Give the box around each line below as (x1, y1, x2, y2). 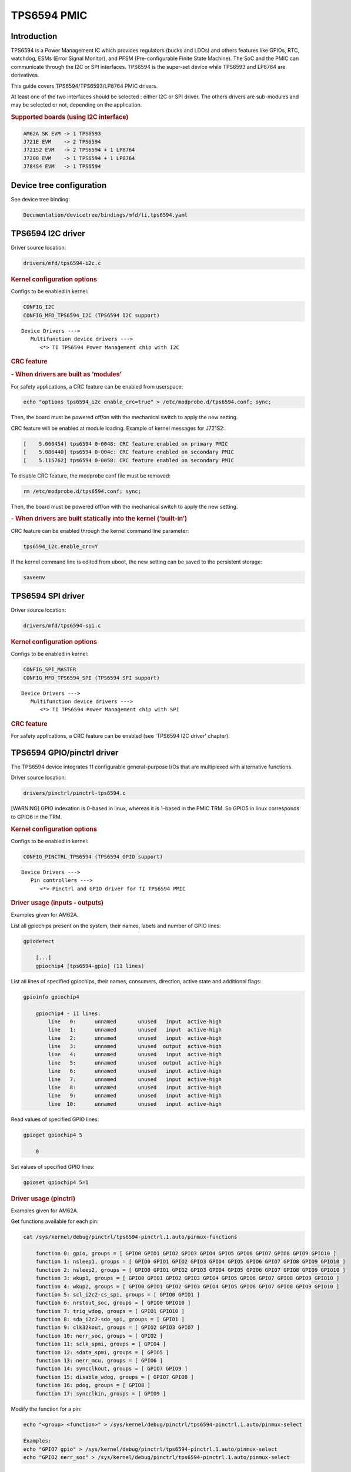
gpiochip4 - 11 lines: (35, 1010, 101, 1017)
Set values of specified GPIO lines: (11, 1163, 95, 1170)
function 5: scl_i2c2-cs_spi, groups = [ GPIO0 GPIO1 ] (35, 1291, 200, 1298)
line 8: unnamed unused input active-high (48, 1084, 222, 1091)
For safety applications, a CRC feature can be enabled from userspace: (11, 383, 183, 390)
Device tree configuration (11, 180, 107, 190)
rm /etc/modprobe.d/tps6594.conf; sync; (23, 488, 141, 495)
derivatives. (11, 71, 39, 79)
